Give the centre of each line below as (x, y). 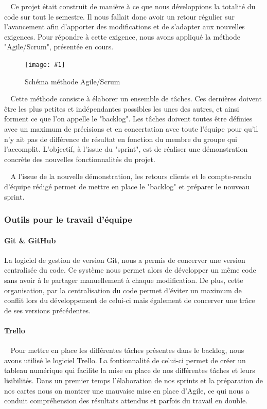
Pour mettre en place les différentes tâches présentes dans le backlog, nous (127, 350)
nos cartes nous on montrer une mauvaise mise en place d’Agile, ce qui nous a (127, 390)
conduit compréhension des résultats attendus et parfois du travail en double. (126, 401)
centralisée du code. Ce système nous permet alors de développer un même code (130, 270)
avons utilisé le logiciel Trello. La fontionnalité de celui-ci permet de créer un (125, 360)
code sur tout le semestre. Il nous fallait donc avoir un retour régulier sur (119, 16)
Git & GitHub (30, 240)
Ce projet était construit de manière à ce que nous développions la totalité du (133, 6)
